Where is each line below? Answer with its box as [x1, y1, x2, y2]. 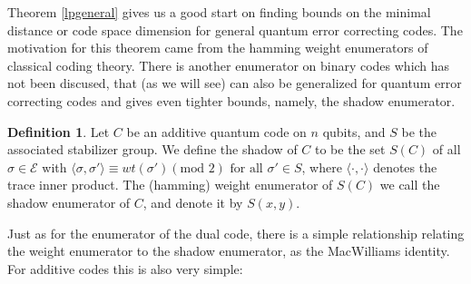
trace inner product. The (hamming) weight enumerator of [7, 175, 333, 194]
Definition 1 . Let [7, 122, 110, 141]
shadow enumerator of [7, 192, 131, 211]
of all [432, 140, 461, 159]
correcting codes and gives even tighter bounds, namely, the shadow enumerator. [7, 91, 456, 110]
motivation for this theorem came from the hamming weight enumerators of [7, 38, 428, 57]
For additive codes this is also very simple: [7, 259, 243, 278]
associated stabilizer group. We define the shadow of [7, 140, 298, 159]
